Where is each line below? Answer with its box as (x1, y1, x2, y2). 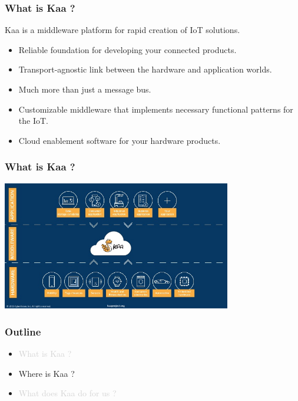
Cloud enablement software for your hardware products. (18, 134, 221, 146)
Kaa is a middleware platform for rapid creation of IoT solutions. (5, 24, 240, 36)
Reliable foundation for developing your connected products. (18, 43, 237, 55)
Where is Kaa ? (18, 367, 75, 379)
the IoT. (18, 114, 48, 127)
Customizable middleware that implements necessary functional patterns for (18, 103, 293, 115)
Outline (5, 324, 41, 338)
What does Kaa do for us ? (18, 387, 117, 399)
